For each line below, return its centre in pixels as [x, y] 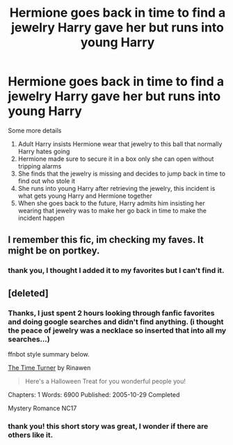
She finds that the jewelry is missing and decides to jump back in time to [121, 173]
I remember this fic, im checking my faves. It [106, 240]
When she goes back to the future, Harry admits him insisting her [111, 203]
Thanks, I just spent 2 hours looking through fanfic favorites [111, 313]
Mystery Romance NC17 [42, 408]
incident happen [41, 218]
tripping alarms [40, 166]
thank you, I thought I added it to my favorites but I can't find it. [116, 271]
